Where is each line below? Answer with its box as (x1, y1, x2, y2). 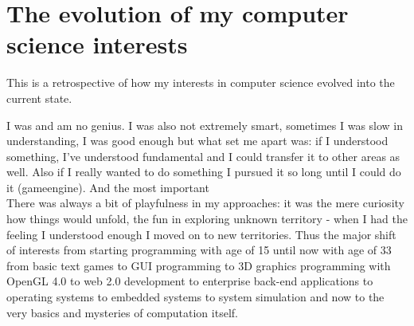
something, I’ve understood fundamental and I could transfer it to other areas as (6, 147, 400, 164)
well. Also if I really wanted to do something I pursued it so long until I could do (6, 163, 401, 180)
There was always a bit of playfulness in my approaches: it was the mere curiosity (6, 194, 404, 211)
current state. (6, 89, 72, 106)
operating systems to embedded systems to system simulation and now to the (6, 289, 385, 305)
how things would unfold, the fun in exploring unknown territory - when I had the (6, 210, 408, 227)
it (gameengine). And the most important (6, 179, 209, 195)
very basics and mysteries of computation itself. (6, 304, 238, 320)
